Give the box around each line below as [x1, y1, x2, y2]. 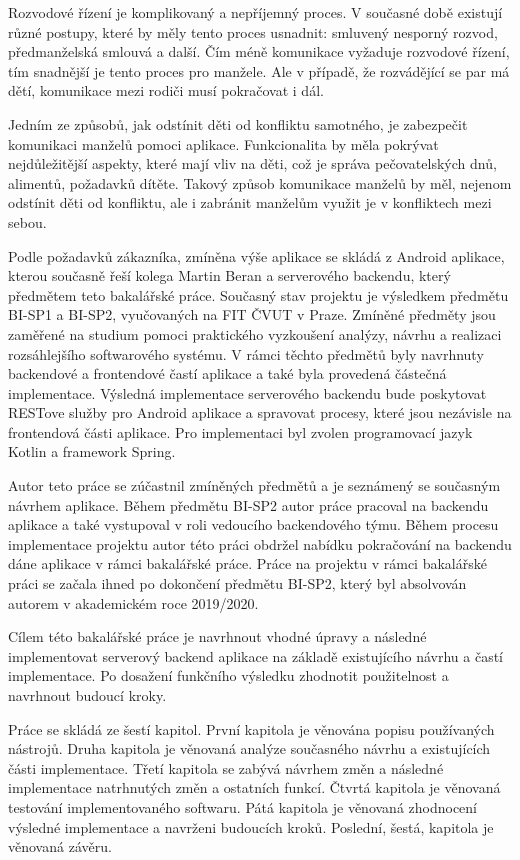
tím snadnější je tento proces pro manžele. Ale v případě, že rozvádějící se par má [8, 60, 510, 81]
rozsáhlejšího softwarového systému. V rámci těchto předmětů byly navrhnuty [8, 343, 484, 364]
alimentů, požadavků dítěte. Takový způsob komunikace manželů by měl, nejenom [8, 172, 512, 193]
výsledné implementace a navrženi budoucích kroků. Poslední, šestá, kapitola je [8, 816, 494, 837]
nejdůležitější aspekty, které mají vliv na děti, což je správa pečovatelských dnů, [8, 153, 497, 174]
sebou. [8, 211, 47, 232]
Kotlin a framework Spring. [8, 441, 176, 462]
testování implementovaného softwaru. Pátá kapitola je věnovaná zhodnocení [8, 796, 477, 817]
